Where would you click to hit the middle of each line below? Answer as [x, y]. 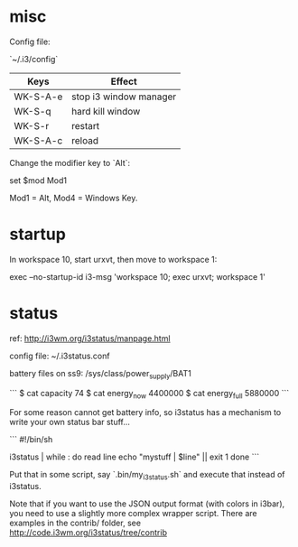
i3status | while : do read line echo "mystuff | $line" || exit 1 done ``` [135, 457]
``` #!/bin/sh [31, 440]
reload [85, 140]
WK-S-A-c [38, 140]
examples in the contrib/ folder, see [75, 523]
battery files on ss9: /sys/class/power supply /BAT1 [100, 374]
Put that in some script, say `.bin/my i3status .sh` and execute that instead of [148, 476]
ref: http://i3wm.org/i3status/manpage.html [90, 338]
